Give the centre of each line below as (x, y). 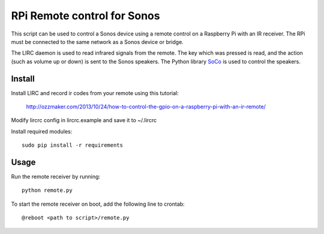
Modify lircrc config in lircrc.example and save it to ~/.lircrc (84, 120)
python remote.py (47, 190)
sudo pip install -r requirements (72, 145)
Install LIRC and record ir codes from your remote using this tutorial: (95, 93)
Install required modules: (42, 131)
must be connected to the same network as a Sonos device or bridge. (97, 42)
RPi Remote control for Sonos (85, 16)
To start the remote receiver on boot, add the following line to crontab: (98, 204)
